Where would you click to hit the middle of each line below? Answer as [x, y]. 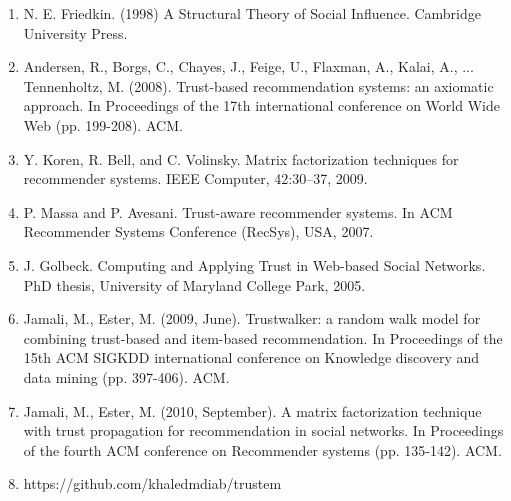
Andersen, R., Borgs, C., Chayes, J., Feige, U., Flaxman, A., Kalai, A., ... [248, 66]
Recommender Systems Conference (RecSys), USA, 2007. [198, 231]
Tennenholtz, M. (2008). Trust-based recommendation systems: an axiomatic [258, 85]
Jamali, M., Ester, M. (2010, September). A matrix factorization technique [252, 410]
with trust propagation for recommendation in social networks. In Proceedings [263, 430]
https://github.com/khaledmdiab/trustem [152, 483]
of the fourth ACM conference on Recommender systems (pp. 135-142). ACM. [262, 449]
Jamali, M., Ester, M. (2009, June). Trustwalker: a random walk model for [252, 318]
